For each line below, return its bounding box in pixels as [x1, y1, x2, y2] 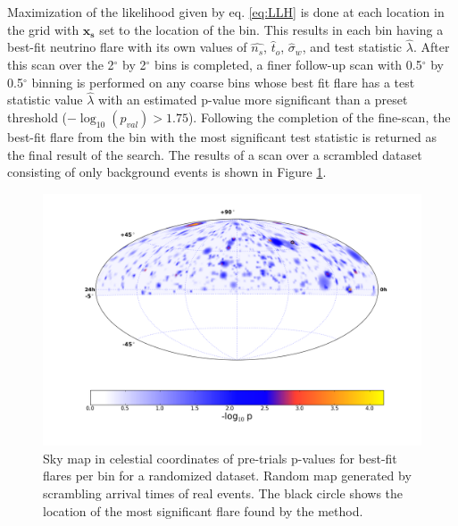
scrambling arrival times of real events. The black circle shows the [43, 483, 404, 502]
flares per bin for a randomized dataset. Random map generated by [43, 466, 412, 485]
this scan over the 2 [7, 55, 114, 73]
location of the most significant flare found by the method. [43, 501, 363, 520]
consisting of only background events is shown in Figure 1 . [7, 163, 327, 181]
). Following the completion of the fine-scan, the [187, 108, 451, 126]
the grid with [7, 20, 79, 38]
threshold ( [7, 108, 68, 126]
